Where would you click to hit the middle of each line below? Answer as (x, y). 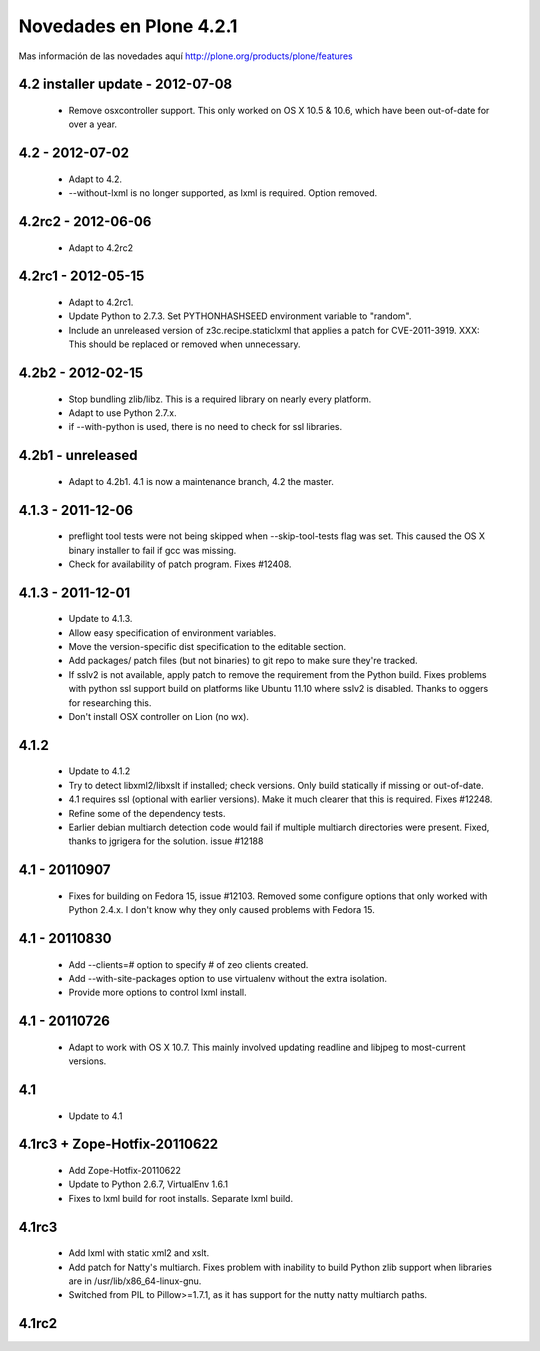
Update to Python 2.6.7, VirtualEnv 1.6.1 (148, 1184)
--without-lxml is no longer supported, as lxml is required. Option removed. (223, 193)
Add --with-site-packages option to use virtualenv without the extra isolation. (228, 978)
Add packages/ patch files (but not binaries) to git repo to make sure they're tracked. (243, 661)
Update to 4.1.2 (99, 771)
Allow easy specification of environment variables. (172, 632)
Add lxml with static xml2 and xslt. (139, 1253)
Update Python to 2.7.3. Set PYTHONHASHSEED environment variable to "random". (240, 316)
